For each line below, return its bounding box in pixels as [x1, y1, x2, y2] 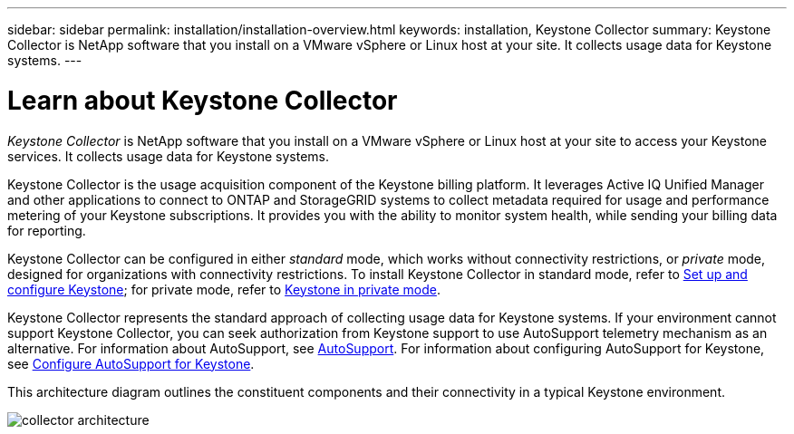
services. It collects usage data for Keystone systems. [7, 148, 330, 164]
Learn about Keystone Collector [7, 84, 398, 116]
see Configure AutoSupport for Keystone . [7, 355, 255, 371]
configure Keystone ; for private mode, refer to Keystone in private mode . [7, 281, 441, 297]
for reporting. [7, 222, 86, 238]
